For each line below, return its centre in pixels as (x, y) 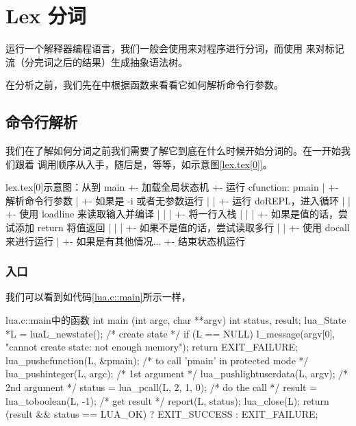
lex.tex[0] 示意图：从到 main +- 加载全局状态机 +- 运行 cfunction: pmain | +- (172, 187)
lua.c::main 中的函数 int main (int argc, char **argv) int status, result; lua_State (176, 320)
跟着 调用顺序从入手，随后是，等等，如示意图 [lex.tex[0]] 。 (143, 164)
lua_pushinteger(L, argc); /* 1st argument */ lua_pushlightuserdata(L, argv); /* (177, 374)
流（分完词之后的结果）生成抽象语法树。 (97, 61)
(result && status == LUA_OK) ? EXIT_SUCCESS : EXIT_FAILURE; (162, 414)
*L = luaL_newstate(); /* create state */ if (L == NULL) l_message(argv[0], (170, 333)
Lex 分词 (46, 15)
